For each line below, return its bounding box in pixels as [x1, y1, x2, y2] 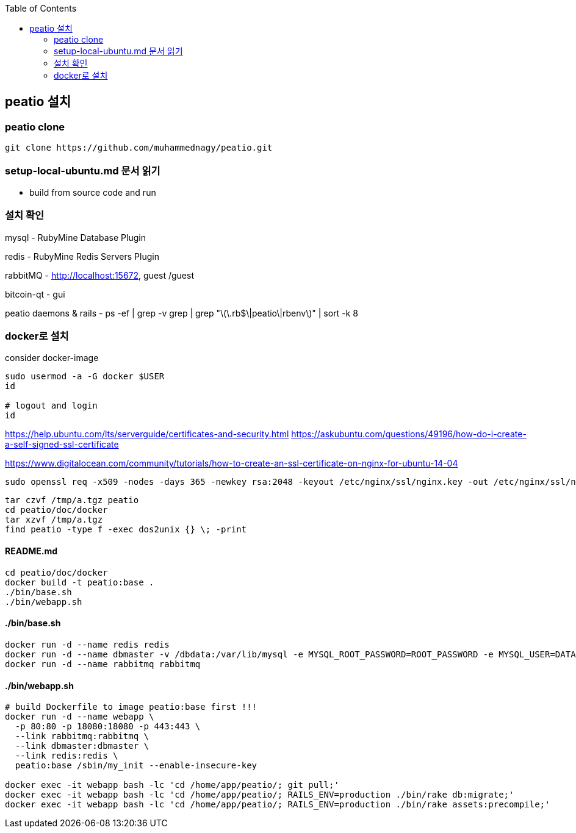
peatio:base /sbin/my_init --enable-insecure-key [15, 760, 257, 771]
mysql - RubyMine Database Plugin [5, 232, 146, 243]
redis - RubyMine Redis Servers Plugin [5, 251, 159, 262]
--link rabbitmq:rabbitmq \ [15, 731, 149, 742]
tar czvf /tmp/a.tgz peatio [5, 495, 139, 506]
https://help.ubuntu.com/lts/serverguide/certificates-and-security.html [5, 429, 289, 440]
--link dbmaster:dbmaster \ [15, 741, 149, 751]
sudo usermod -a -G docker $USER [5, 371, 165, 382]
